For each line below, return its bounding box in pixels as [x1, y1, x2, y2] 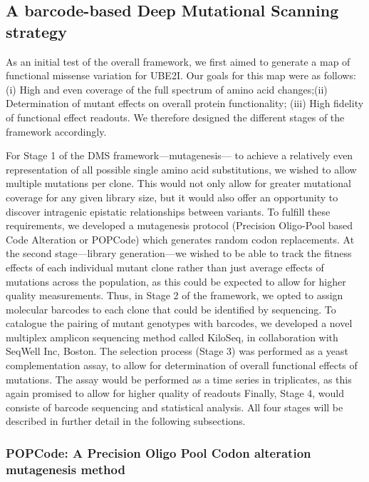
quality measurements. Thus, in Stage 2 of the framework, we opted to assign [6, 288, 343, 303]
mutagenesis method [6, 460, 125, 478]
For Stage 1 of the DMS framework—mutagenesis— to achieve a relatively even [6, 148, 353, 163]
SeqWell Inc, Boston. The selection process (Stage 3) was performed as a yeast [6, 343, 349, 358]
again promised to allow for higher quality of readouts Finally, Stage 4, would [6, 386, 345, 401]
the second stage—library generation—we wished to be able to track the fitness [6, 246, 352, 261]
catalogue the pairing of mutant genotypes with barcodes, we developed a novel [6, 316, 353, 331]
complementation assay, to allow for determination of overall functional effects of [6, 358, 358, 373]
